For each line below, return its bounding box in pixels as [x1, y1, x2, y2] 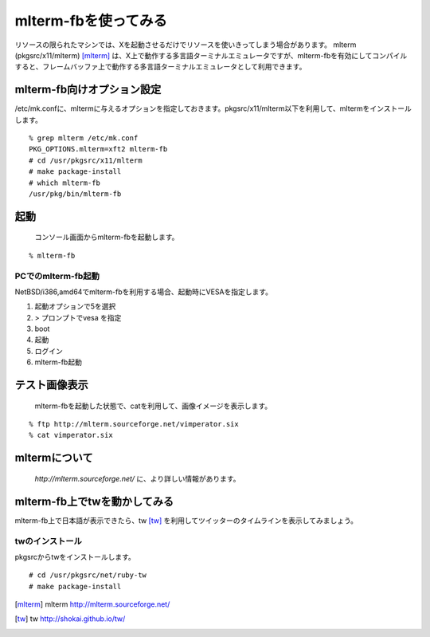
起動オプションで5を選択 [34, 301, 116, 311]
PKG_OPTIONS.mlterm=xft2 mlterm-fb [29, 144, 168, 154]
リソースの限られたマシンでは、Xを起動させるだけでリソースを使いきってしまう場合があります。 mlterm [14, 40, 357, 49]
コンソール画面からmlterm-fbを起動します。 [34, 232, 179, 242]
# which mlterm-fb [29, 178, 101, 187]
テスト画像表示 [14, 379, 88, 392]
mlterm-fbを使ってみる [14, 12, 167, 29]
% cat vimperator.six [29, 431, 113, 440]
